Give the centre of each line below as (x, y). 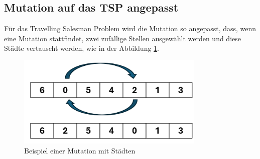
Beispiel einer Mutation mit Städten (80, 150)
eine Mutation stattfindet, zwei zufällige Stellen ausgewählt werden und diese (122, 38)
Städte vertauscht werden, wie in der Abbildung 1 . (82, 48)
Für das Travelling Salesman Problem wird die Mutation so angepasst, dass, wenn (130, 28)
